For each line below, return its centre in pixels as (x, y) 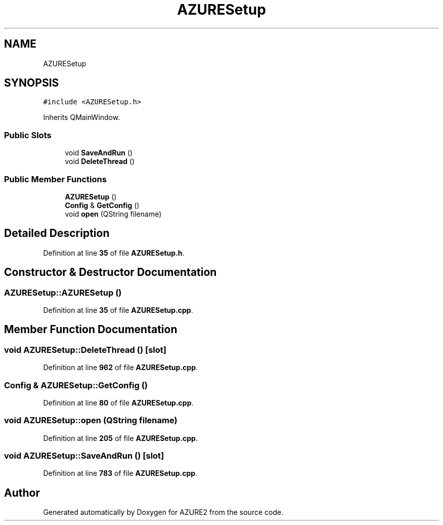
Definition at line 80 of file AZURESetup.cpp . (118, 402)
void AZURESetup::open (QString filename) (91, 420)
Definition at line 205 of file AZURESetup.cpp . (120, 438)
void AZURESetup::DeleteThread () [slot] (85, 350)
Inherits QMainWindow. (82, 117)
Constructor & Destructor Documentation (110, 272)
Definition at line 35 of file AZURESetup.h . (114, 253)
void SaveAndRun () (99, 153)
